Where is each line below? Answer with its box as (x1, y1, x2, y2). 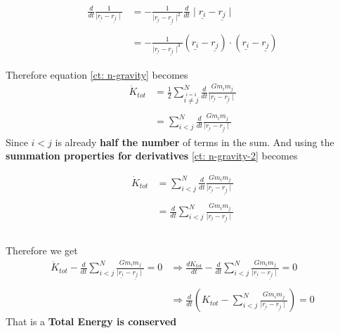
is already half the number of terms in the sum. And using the (55, 134, 334, 149)
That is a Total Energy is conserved (6, 314, 177, 329)
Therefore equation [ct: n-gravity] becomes (6, 67, 188, 81)
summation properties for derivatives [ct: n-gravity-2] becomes (6, 148, 298, 163)
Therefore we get (6, 242, 78, 257)
